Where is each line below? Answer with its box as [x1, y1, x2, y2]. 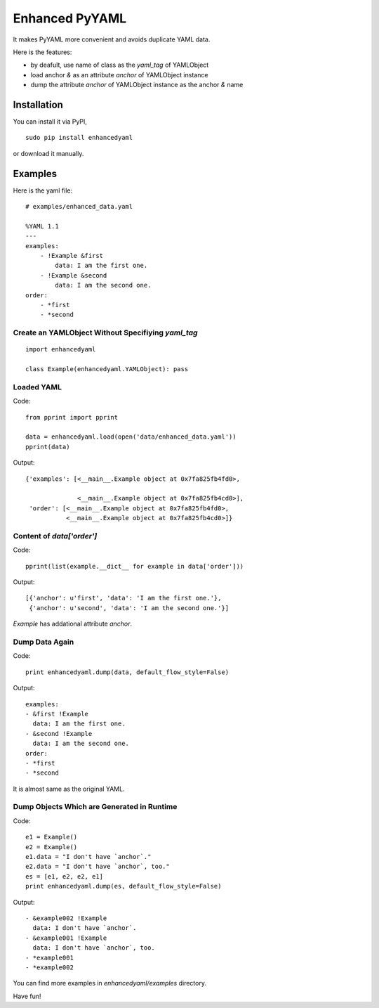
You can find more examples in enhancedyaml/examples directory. [13, 979, 207, 988]
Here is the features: [13, 48, 72, 56]
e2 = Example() [25, 843, 78, 851]
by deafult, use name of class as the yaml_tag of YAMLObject [30, 60, 209, 70]
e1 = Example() [25, 833, 78, 841]
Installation [13, 98, 63, 110]
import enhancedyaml [25, 345, 96, 354]
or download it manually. [13, 149, 84, 157]
